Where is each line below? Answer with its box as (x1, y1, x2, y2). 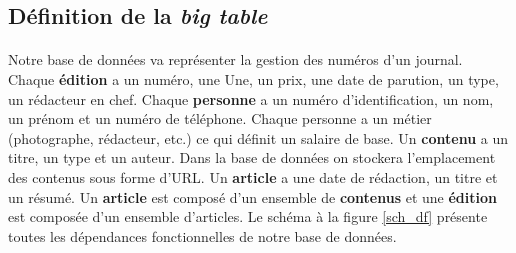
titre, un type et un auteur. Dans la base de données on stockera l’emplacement (8, 147, 496, 168)
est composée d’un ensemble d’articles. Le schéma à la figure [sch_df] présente (8, 206, 488, 227)
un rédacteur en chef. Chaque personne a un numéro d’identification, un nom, (8, 88, 494, 109)
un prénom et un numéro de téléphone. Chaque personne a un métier (8, 108, 432, 129)
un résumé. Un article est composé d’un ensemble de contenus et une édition (8, 186, 497, 207)
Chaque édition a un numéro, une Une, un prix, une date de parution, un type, (8, 68, 499, 89)
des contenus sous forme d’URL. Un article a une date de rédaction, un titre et (8, 166, 498, 187)
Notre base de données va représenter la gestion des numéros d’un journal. (8, 49, 463, 70)
